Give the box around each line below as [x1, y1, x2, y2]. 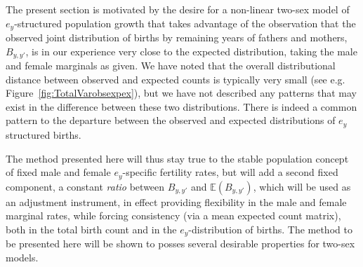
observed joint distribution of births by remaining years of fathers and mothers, [6, 30, 348, 45]
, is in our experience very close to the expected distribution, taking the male [25, 43, 357, 58]
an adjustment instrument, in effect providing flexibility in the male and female [6, 194, 347, 209]
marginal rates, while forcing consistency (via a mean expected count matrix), [6, 208, 341, 223]
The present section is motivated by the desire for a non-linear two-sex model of [6, 2, 350, 16]
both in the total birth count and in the [6, 221, 177, 236]
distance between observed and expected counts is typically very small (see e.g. [6, 71, 345, 86]
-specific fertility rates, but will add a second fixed [122, 165, 338, 179]
